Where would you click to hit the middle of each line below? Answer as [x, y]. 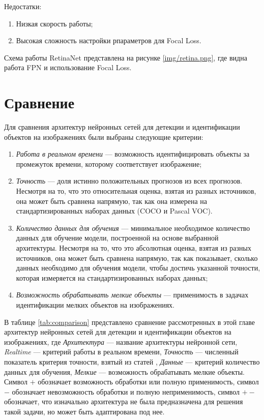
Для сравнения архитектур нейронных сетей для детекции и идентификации [122, 127]
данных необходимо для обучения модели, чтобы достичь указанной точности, [138, 268]
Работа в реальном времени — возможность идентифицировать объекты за [133, 154]
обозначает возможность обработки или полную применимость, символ [148, 382]
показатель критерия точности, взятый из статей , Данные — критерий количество [132, 361]
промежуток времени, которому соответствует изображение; [109, 163]
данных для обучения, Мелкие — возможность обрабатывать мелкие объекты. [124, 371]
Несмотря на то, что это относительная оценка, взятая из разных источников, [136, 191]
